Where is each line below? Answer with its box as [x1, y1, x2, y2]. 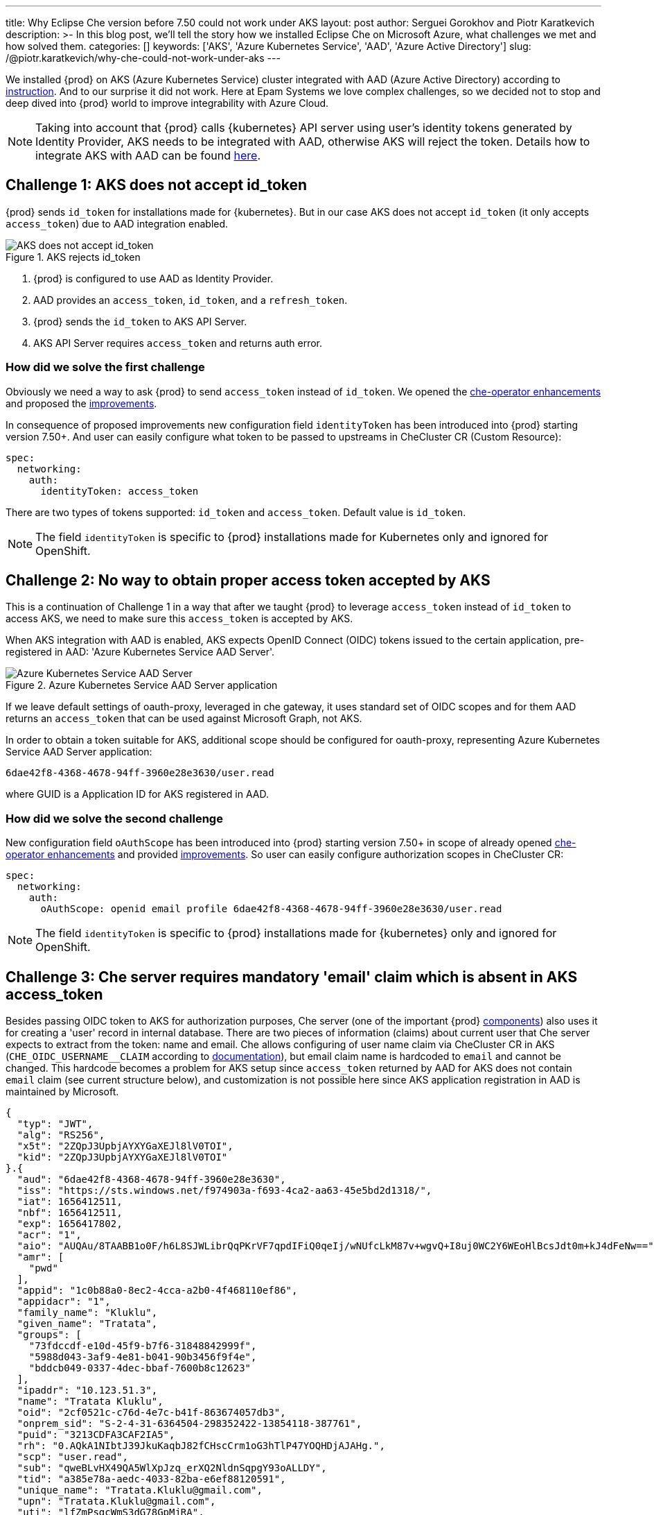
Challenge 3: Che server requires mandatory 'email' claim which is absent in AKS [6, 968, 578, 986]
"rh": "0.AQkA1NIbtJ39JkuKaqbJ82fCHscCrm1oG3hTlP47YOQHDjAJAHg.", [17, 1440, 385, 1452]
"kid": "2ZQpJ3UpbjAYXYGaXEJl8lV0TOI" [17, 1152, 228, 1163]
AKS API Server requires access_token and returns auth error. [33, 336, 323, 349]
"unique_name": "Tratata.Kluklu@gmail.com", [17, 1484, 263, 1496]
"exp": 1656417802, [17, 1218, 123, 1230]
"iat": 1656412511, [17, 1196, 123, 1208]
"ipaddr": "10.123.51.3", [17, 1385, 158, 1396]
